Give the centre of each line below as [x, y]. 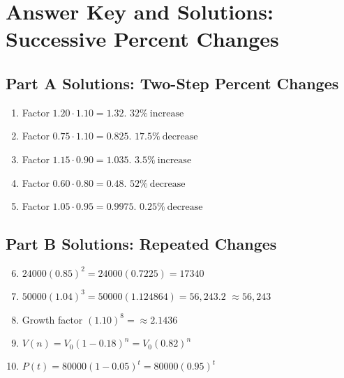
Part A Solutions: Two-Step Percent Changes [172, 83]
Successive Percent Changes [142, 39]
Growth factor [52, 319]
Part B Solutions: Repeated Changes [141, 244]
